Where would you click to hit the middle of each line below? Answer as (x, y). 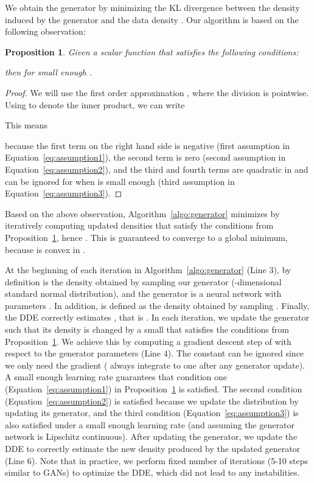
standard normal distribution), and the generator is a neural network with (143, 294)
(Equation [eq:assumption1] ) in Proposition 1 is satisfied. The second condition (154, 389)
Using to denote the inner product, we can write (95, 104)
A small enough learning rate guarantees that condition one (116, 377)
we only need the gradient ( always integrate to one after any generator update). (155, 365)
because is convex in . (45, 249)
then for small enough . (48, 72)
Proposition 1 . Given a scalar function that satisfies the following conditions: (152, 51)
